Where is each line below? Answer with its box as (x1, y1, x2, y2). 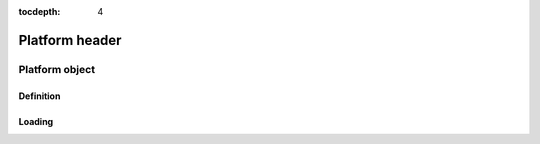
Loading (18, 115, 54, 127)
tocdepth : (18, 6, 61, 17)
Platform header (18, 31, 122, 49)
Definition (18, 90, 61, 102)
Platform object (18, 62, 95, 76)
